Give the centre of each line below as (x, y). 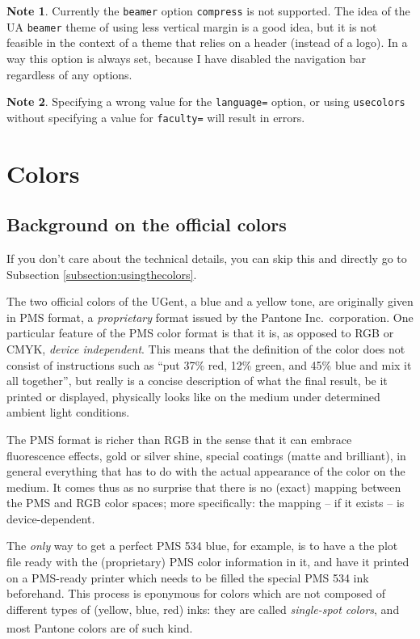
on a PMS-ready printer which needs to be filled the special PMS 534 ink (188, 577)
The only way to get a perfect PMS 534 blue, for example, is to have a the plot (202, 546)
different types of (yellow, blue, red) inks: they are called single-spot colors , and (203, 609)
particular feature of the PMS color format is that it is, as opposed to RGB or (200, 333)
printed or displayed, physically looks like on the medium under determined (193, 396)
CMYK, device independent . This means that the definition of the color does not (206, 348)
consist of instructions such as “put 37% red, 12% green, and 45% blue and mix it (209, 364)
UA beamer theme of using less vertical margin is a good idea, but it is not (192, 26)
